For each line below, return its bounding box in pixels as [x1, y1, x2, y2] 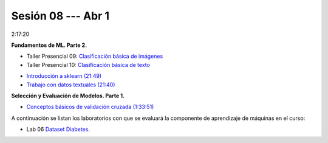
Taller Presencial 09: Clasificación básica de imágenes [26, 52, 163, 60]
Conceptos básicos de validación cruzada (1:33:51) [26, 103, 154, 111]
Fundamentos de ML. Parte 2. [11, 41, 87, 49]
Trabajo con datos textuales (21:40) [26, 81, 115, 88]
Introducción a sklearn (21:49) [26, 72, 102, 80]
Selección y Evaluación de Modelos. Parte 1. [11, 92, 125, 99]
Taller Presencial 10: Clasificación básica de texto [26, 61, 150, 68]
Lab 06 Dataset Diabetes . [26, 125, 91, 133]
